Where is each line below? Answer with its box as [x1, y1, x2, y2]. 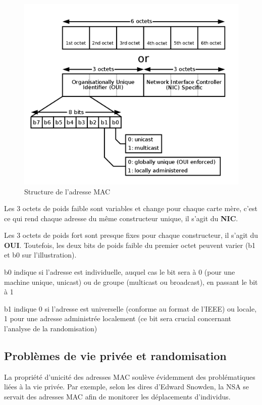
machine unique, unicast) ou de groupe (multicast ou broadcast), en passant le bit [4, 276, 258, 287]
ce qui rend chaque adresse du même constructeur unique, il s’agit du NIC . [4, 213, 238, 223]
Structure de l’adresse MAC [24, 186, 111, 196]
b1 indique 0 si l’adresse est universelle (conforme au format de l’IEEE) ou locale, [4, 303, 257, 314]
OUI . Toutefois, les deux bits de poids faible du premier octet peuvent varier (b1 [4, 239, 256, 250]
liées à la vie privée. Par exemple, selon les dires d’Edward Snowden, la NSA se [4, 381, 249, 392]
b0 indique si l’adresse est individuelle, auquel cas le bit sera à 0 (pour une [4, 267, 235, 277]
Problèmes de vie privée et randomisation [4, 348, 227, 364]
